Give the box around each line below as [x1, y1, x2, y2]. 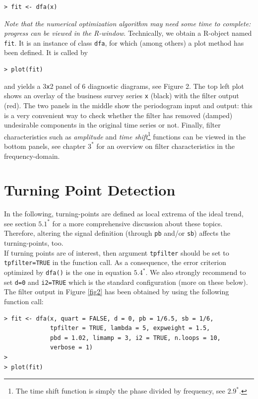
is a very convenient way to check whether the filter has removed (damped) [4, 110, 233, 120]
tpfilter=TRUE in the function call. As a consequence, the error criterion [4, 257, 226, 267]
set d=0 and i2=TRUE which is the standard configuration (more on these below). [4, 276, 248, 287]
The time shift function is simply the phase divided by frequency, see [15, 386, 225, 396]
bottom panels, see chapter [4, 140, 86, 151]
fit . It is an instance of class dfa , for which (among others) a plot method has [4, 37, 244, 48]
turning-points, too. [4, 238, 64, 248]
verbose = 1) [50, 344, 93, 351]
